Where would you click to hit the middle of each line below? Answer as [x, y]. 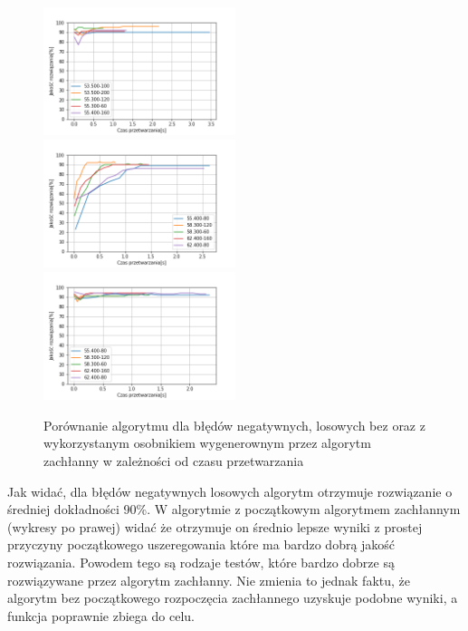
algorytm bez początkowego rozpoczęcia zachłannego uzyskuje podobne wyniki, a [233, 598]
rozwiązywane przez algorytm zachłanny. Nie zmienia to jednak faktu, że [209, 580]
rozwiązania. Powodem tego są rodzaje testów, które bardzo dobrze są [201, 562]
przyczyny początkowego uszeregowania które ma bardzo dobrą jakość [201, 544]
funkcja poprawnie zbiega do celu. [101, 615]
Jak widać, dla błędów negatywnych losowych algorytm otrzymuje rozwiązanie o [230, 491]
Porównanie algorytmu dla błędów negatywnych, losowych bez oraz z [234, 425]
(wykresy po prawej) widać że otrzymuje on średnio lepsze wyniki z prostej [215, 526]
